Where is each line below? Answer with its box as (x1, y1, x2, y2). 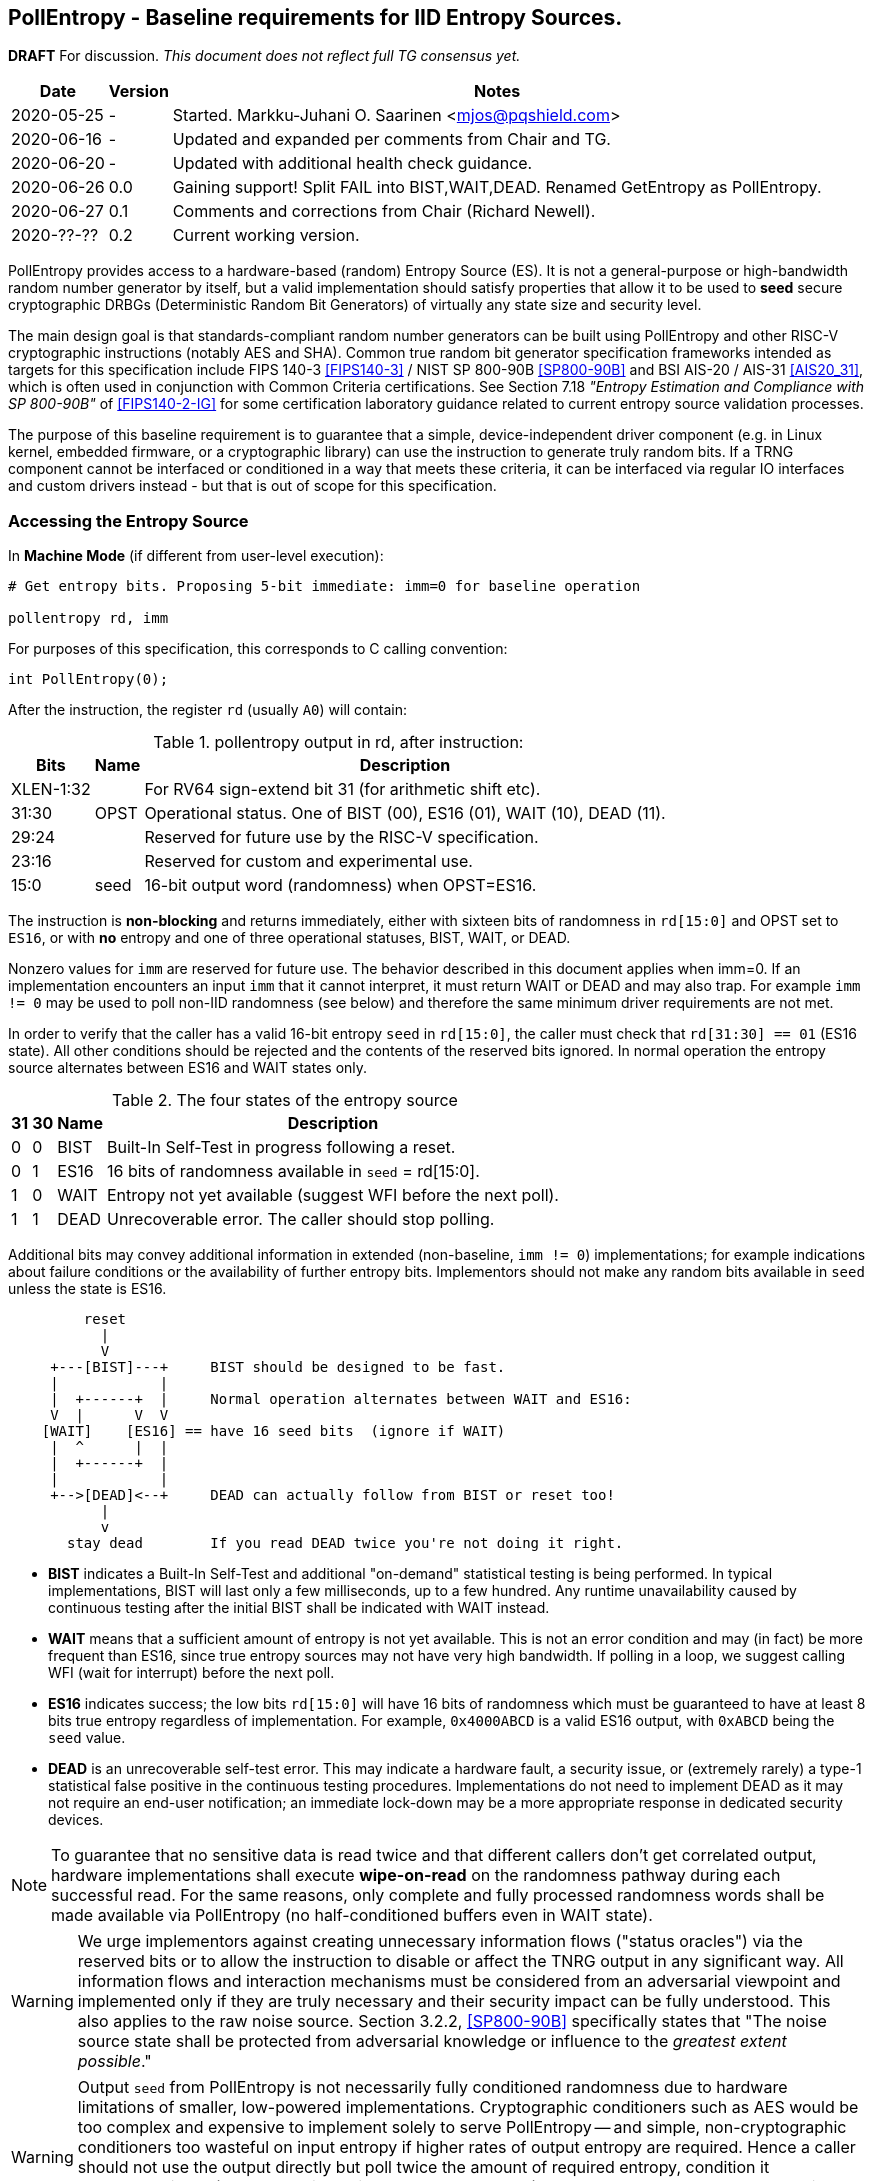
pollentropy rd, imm (8, 610, 169, 627)
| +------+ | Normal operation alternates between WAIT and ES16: (50, 1391, 632, 1408)
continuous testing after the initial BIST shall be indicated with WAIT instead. (48, 1599, 550, 1617)
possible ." (77, 2051, 152, 2072)
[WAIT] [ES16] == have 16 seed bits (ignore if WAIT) (41, 1423, 506, 1440)
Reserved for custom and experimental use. (144, 851, 473, 872)
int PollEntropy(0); (8, 671, 169, 688)
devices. (48, 1811, 104, 1829)
